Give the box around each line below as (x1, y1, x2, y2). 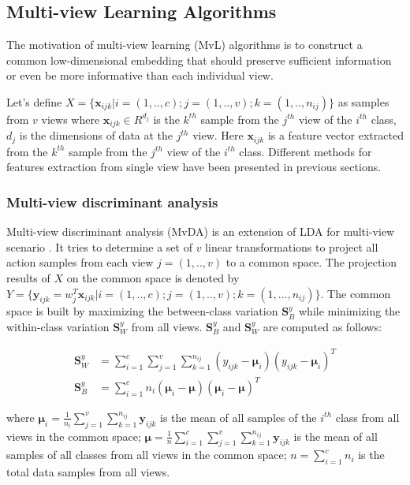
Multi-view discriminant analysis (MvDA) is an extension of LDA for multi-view (6, 223, 395, 240)
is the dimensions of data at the (19, 127, 173, 144)
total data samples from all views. (6, 464, 170, 480)
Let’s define (6, 93, 62, 110)
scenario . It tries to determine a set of (6, 238, 192, 255)
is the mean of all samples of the (160, 409, 317, 425)
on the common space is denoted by (66, 270, 240, 286)
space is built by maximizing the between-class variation (6, 303, 278, 319)
